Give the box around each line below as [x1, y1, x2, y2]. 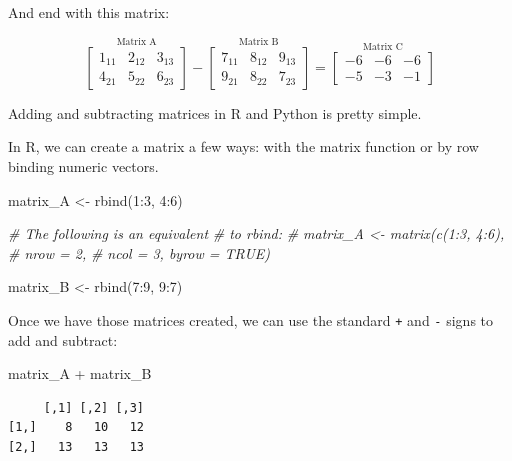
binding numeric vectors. [8, 156, 159, 176]
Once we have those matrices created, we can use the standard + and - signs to [8, 309, 494, 330]
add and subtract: [8, 329, 118, 350]
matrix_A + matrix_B [8, 363, 152, 384]
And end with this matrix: [8, 2, 170, 22]
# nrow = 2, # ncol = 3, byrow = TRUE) [8, 242, 271, 263]
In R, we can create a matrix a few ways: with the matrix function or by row [8, 136, 479, 157]
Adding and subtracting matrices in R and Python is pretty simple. [8, 102, 422, 123]
